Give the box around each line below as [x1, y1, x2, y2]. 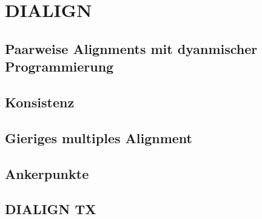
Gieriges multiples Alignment [5, 128, 192, 147]
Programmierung [5, 57, 114, 76]
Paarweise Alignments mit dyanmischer [5, 39, 258, 58]
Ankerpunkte [5, 164, 89, 183]
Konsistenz [5, 92, 75, 111]
